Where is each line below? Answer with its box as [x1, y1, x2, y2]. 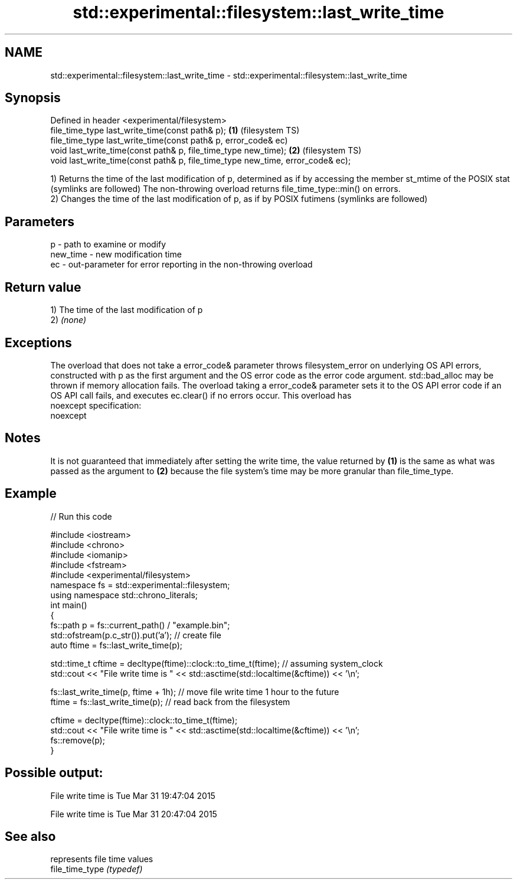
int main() [50, 599, 87, 610]
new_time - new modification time [50, 249, 182, 260]
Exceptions [5, 335, 72, 350]
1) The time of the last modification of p [50, 305, 203, 315]
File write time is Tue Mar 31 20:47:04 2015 [50, 808, 217, 819]
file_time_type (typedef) [50, 864, 143, 875]
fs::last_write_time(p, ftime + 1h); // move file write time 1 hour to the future [50, 686, 339, 697]
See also [5, 828, 56, 844]
